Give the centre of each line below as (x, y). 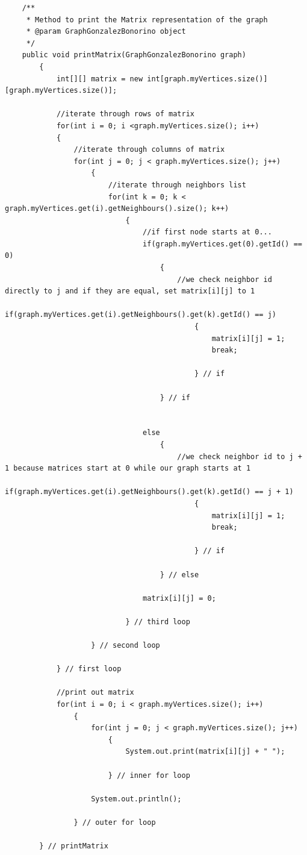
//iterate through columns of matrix (149, 150)
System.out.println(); (136, 799)
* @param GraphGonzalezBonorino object (106, 32)
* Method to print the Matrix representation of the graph (147, 20)
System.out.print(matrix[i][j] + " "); (205, 752)
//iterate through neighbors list (177, 185)
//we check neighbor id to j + (240, 456)
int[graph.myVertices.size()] (207, 79)
